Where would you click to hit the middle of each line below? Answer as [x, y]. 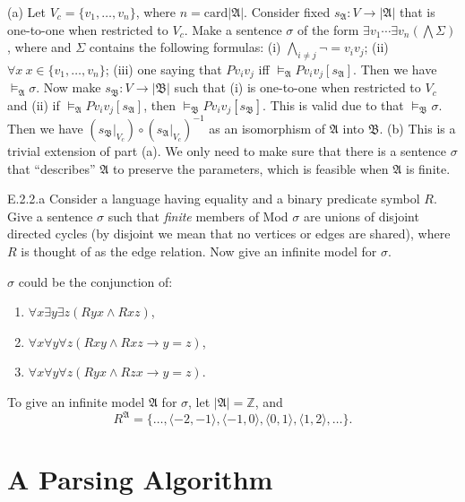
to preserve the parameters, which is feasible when [250, 168]
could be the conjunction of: [95, 281]
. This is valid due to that [333, 105]
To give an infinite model [76, 401]
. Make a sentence [233, 29]
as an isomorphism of [267, 128]
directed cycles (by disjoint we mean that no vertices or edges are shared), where [229, 234]
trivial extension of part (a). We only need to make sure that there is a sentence [227, 150]
